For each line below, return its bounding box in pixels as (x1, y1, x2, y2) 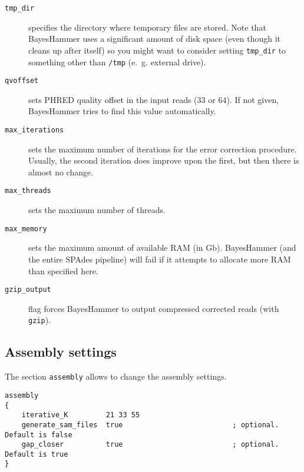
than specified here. (28, 264, 98, 277)
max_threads (5, 187, 51, 195)
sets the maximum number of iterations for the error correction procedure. (28, 142, 297, 155)
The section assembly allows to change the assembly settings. (5, 370, 227, 383)
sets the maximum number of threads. (28, 204, 166, 216)
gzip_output (5, 285, 51, 294)
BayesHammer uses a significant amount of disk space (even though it (28, 32, 281, 45)
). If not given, (226, 93, 279, 105)
